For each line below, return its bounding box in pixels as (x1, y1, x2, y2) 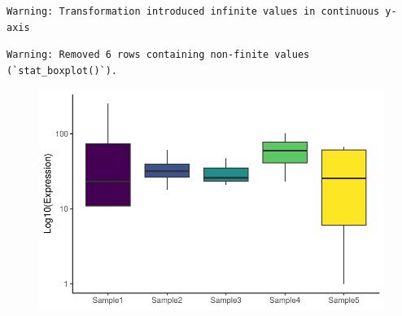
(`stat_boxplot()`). (7, 64, 118, 77)
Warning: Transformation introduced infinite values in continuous (7, 6, 380, 17)
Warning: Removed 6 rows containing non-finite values (7, 49, 310, 61)
